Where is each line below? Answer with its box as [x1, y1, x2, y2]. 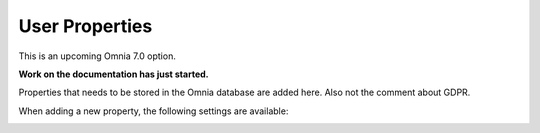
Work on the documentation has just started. [18, 68, 209, 80]
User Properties [18, 15, 153, 37]
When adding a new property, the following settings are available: [18, 105, 289, 117]
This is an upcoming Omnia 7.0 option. [18, 50, 177, 62]
